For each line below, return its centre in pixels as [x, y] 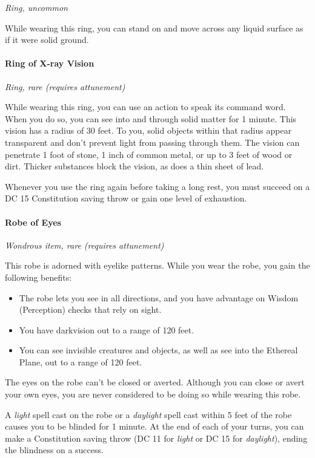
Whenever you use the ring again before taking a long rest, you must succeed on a [157, 186]
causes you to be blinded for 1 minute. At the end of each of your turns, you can [154, 426]
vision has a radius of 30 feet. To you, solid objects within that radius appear [148, 130]
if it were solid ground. [47, 40]
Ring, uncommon [36, 7]
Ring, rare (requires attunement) [65, 86]
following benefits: [38, 277]
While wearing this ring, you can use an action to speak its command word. [145, 107]
